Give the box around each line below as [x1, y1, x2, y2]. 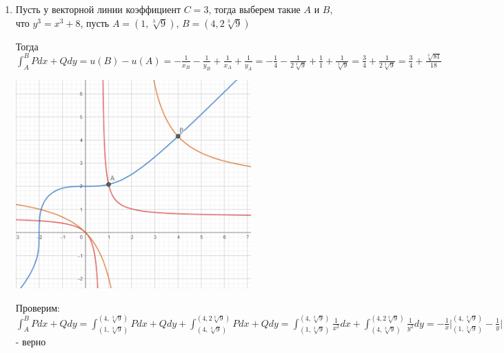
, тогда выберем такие [208, 2, 301, 16]
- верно [15, 334, 46, 348]
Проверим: [15, 300, 60, 314]
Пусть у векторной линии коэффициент [15, 2, 181, 16]
